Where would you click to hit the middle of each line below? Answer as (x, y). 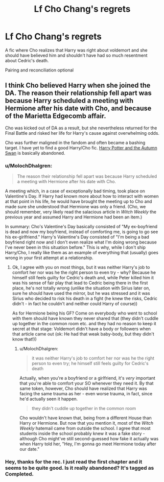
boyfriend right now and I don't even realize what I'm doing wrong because (81, 242)
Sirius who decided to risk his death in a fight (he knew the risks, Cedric (85, 299)
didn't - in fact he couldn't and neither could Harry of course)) (75, 304)
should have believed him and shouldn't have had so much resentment (76, 55)
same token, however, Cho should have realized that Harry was (83, 388)
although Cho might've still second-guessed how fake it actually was (89, 439)
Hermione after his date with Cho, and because (78, 108)
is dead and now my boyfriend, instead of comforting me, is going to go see (82, 232)
